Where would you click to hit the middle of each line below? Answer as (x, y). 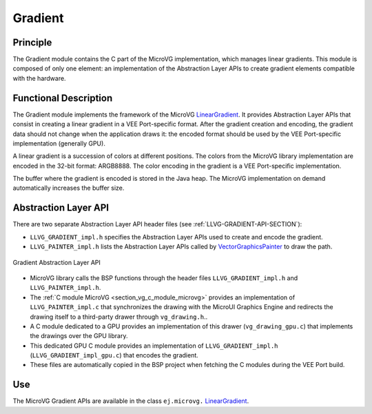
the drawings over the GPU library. (79, 336)
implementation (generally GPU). (59, 143)
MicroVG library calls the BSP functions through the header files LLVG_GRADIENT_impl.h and (164, 278)
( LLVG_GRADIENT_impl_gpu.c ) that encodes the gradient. (114, 355)
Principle (32, 42)
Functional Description (63, 98)
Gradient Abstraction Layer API (57, 262)
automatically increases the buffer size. (69, 188)
